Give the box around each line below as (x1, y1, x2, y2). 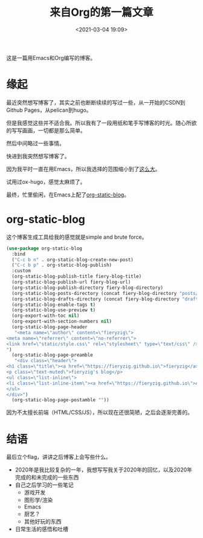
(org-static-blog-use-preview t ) (11, 307, 96, 313)
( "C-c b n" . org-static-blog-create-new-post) (11, 256, 134, 263)
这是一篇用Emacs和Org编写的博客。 (6, 54, 96, 61)
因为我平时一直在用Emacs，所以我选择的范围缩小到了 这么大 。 (6, 165, 161, 172)
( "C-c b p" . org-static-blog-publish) (11, 262, 112, 268)
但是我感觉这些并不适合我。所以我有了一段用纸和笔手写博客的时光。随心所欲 (6, 119, 197, 126)
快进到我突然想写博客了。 (6, 152, 70, 160)
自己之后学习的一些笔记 (14, 481, 74, 488)
